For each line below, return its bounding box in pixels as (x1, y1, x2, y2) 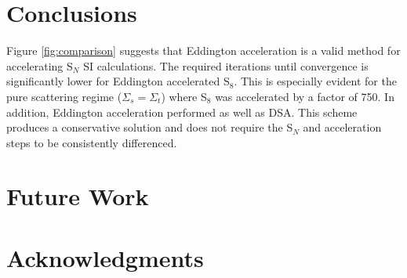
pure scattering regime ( (6, 88, 122, 104)
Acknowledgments (6, 241, 204, 273)
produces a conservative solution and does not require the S (6, 119, 293, 135)
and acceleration (303, 119, 382, 135)
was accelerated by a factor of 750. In (215, 88, 394, 104)
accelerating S (6, 57, 73, 74)
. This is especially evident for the (234, 73, 397, 89)
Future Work (6, 180, 149, 212)
